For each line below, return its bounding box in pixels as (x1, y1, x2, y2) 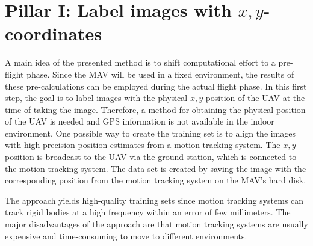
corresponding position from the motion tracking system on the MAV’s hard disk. (5, 174, 306, 186)
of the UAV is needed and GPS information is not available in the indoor (5, 115, 274, 128)
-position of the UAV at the (203, 91, 305, 104)
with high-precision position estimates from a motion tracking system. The (5, 138, 280, 151)
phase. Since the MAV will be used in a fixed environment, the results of (26, 67, 294, 80)
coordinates (5, 21, 102, 46)
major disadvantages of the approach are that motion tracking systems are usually (5, 218, 308, 230)
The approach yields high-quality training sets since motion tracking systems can (5, 194, 304, 206)
